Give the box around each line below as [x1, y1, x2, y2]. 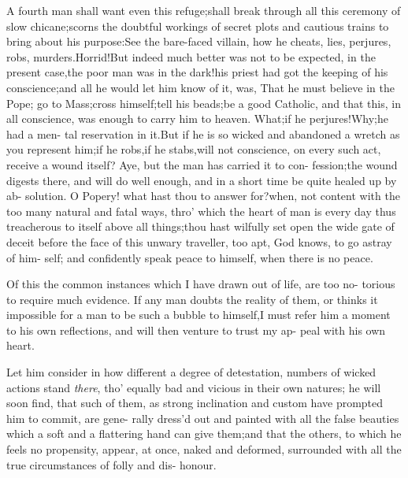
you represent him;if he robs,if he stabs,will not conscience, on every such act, [6, 141, 381, 157]
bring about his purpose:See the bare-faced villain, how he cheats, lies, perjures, [6, 33, 391, 50]
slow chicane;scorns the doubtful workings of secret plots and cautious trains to [6, 17, 389, 34]
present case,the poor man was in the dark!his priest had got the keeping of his [6, 64, 388, 80]
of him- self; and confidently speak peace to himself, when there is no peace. [6, 249, 373, 265]
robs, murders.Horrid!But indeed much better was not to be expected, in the [6, 48, 376, 65]
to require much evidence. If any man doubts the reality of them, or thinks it [6, 291, 378, 307]
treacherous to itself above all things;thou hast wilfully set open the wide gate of [6, 218, 395, 235]
